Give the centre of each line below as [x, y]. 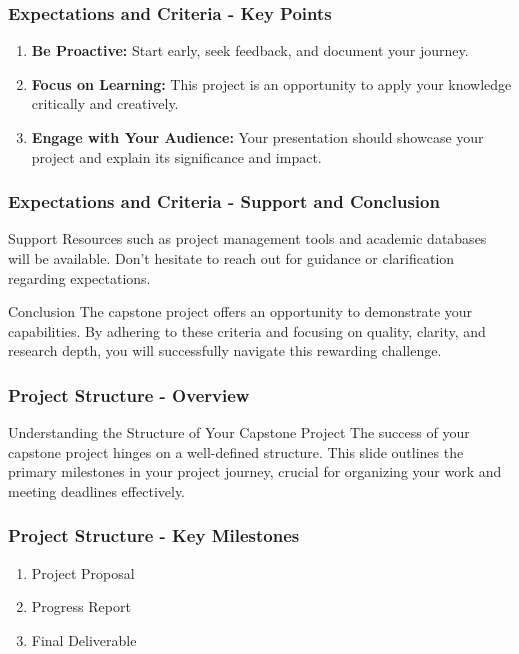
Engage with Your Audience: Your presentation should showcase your [257, 137]
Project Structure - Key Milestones [154, 535]
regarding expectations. [79, 277]
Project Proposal [83, 572]
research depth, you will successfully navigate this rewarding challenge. [225, 350]
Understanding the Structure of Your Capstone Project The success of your [239, 432]
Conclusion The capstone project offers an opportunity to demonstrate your [240, 311]
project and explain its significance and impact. [176, 156]
